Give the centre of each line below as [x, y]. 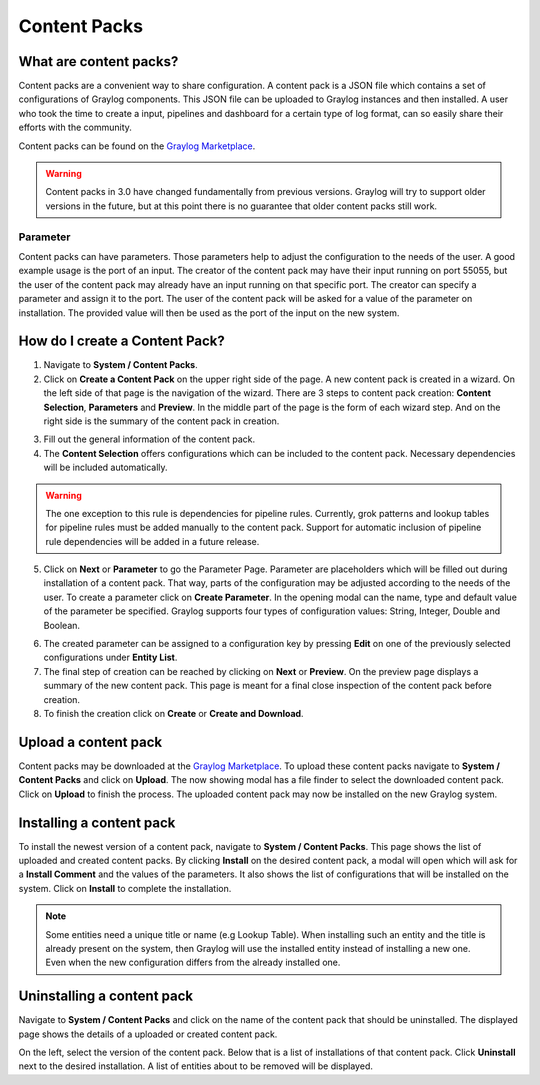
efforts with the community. [75, 127]
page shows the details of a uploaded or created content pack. [148, 1034]
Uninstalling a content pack [106, 996]
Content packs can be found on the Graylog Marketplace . [137, 146]
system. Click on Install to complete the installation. [125, 888]
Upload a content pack [90, 741]
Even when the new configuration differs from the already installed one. [193, 962]
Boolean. [61, 625]
